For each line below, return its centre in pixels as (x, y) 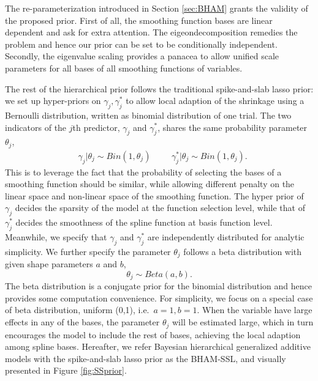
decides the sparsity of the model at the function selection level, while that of (160, 208)
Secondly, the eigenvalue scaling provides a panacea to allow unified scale (142, 56)
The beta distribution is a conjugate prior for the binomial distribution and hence (159, 286)
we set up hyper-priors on (53, 101)
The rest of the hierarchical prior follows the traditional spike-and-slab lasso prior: (159, 88)
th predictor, (96, 127)
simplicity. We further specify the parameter (88, 251)
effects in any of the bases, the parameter (82, 322)
